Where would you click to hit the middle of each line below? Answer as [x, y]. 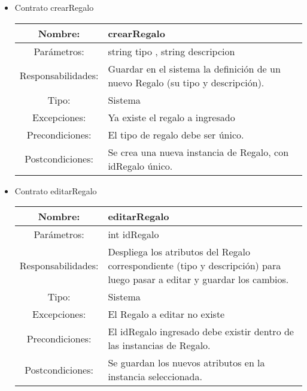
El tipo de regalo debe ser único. [176, 134]
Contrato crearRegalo [54, 7]
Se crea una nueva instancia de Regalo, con [198, 152]
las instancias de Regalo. [159, 345]
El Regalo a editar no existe [166, 314]
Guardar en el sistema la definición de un [194, 68]
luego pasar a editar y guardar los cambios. [198, 279]
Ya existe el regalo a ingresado [171, 117]
